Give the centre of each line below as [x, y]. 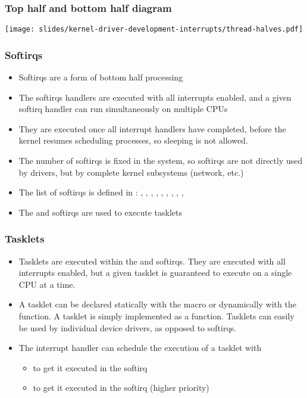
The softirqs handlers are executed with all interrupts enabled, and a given [155, 97]
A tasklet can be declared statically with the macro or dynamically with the [157, 304]
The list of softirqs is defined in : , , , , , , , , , [101, 192]
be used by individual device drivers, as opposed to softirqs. [128, 327]
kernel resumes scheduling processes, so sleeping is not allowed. [133, 140]
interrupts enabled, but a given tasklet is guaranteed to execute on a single [155, 273]
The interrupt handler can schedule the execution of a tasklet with [140, 348]
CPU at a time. [47, 284]
